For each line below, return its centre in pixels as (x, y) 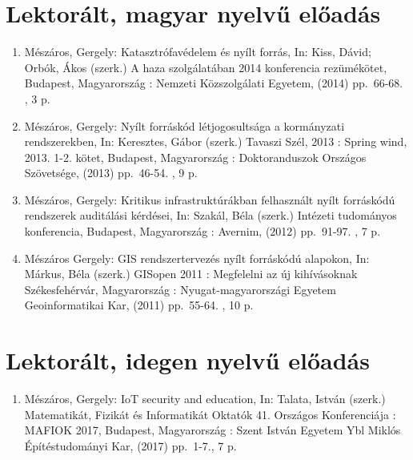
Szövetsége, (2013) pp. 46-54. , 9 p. (111, 173)
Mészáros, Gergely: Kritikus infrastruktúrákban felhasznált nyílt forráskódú (210, 199)
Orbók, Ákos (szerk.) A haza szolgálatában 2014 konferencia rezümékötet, (206, 67)
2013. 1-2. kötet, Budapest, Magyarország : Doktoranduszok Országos (195, 157)
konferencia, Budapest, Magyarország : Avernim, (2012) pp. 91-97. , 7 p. (202, 231)
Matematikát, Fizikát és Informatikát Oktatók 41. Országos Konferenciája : (210, 414)
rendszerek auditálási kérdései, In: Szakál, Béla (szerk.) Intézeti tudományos (211, 215)
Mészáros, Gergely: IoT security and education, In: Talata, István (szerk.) (205, 399)
